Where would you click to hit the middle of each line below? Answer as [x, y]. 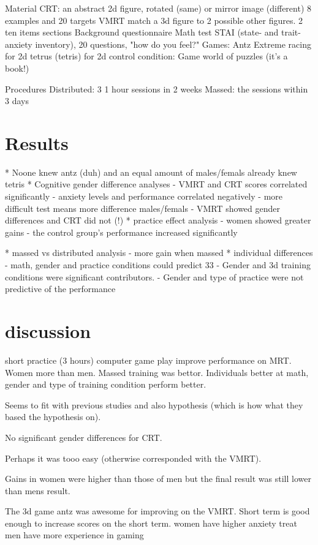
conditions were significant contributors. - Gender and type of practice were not [154, 276]
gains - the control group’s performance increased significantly [121, 232]
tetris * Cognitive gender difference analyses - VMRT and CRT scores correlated [156, 184]
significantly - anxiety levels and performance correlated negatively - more [144, 196]
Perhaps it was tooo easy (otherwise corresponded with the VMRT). [133, 458]
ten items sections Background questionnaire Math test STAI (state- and [142, 32]
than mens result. [38, 490]
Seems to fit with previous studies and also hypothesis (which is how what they [154, 404]
